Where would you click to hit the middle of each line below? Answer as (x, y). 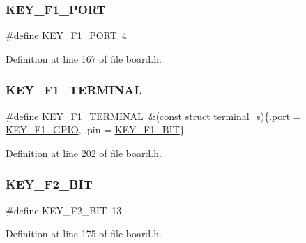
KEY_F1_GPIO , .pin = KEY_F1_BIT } (95, 130)
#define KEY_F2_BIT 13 (64, 210)
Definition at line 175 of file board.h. (84, 234)
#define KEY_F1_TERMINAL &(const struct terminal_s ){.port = (153, 116)
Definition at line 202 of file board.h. (84, 153)
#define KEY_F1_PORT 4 (66, 35)
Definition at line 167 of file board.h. (84, 58)
